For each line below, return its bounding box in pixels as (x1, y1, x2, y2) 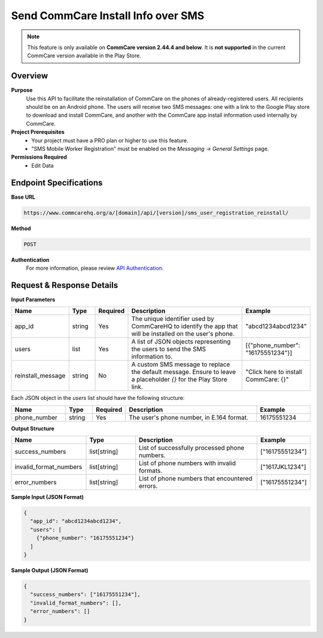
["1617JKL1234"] (260, 463, 306, 471)
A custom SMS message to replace (131, 360, 230, 369)
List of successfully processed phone (138, 443, 245, 452)
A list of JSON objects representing (131, 338, 231, 346)
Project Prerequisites (11, 129, 65, 136)
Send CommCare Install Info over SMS (11, 9, 205, 22)
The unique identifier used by (131, 315, 215, 323)
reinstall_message (14, 372, 66, 380)
